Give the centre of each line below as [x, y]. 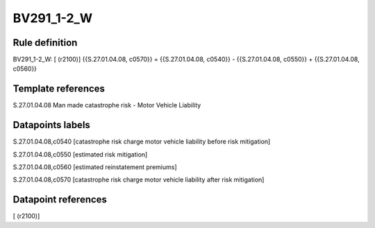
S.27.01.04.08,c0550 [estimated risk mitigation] [80, 154]
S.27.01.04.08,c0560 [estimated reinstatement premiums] [95, 167]
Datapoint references [60, 200]
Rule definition [45, 43]
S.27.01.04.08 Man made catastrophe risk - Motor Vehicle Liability [107, 105]
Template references [59, 89]
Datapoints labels [51, 125]
